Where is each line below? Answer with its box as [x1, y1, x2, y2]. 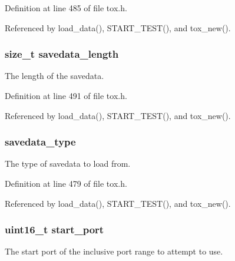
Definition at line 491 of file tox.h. [5, 90, 127, 101]
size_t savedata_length [5, 47, 119, 61]
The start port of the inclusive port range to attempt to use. [5, 245, 223, 257]
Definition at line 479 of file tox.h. [5, 177, 127, 189]
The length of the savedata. [5, 70, 104, 82]
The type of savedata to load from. [5, 157, 131, 170]
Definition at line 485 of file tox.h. [5, 2, 127, 14]
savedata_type [5, 134, 76, 149]
